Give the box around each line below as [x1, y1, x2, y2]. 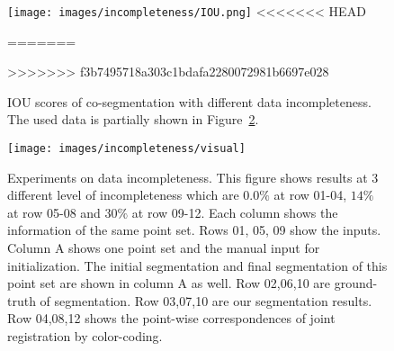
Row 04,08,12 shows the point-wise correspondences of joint [7, 309, 336, 328]
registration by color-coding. [7, 327, 163, 346]
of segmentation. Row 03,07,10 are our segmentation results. [40, 291, 372, 310]
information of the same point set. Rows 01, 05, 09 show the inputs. [7, 220, 381, 239]
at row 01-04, [273, 185, 347, 204]
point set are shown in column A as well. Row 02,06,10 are [7, 274, 331, 292]
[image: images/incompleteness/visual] [7, 142, 246, 156]
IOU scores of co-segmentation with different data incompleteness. [7, 92, 372, 111]
